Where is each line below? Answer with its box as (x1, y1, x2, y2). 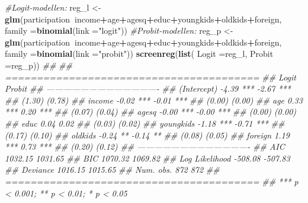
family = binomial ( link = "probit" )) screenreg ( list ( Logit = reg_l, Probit (5, 47, 274, 60)
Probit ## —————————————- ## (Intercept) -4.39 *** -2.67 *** (5, 82, 291, 95)
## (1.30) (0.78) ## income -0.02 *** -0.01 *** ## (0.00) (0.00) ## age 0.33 (5, 94, 303, 106)
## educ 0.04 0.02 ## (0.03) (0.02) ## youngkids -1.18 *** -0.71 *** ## (5, 117, 285, 129)
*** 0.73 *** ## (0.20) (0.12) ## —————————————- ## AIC (5, 140, 285, 153)
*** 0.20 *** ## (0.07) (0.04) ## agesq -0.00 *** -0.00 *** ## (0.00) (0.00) (5, 105, 297, 118)
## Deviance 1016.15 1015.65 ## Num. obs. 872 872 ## (5, 163, 220, 176)
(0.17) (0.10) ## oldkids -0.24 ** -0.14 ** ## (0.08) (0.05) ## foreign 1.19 (5, 128, 290, 141)
